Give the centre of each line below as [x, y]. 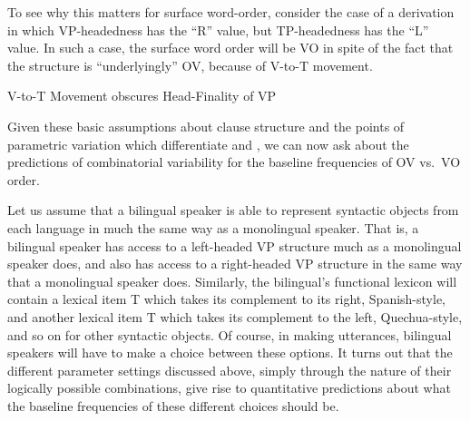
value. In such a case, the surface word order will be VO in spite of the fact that [230, 48]
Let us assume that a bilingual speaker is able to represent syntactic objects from [233, 210]
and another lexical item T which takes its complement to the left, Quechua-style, [235, 316]
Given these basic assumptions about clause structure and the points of [206, 126]
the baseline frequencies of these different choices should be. [173, 405]
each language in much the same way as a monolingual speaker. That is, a [213, 227]
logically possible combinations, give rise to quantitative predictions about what [229, 388]
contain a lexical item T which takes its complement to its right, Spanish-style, [226, 299]
